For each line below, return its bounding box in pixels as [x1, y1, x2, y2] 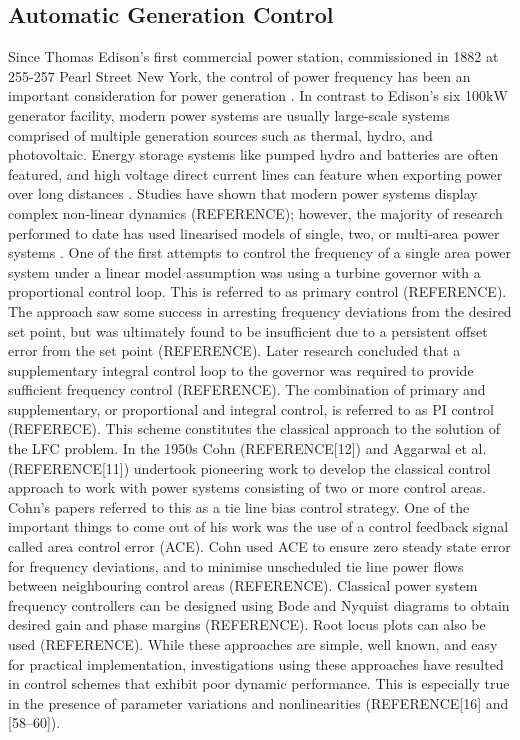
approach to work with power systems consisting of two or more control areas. [8, 477, 486, 498]
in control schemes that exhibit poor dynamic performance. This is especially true [8, 673, 510, 694]
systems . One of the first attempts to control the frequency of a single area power [8, 242, 512, 263]
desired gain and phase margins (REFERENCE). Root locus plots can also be [8, 614, 486, 635]
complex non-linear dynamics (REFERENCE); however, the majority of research [8, 202, 503, 223]
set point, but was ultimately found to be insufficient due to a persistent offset [8, 320, 488, 341]
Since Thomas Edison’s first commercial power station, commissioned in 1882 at [8, 46, 499, 67]
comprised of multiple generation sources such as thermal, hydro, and [8, 124, 433, 145]
